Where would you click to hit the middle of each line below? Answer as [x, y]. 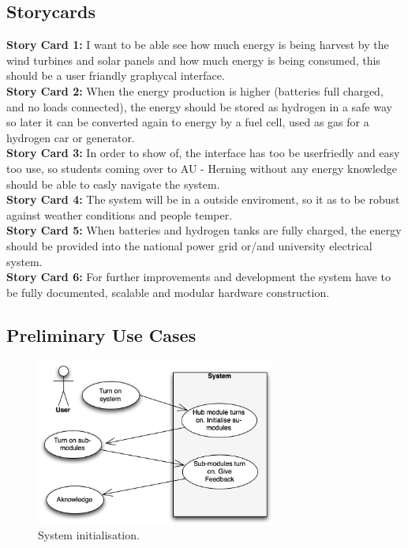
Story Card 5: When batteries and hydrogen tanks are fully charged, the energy [204, 230]
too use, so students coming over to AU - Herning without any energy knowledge [202, 168]
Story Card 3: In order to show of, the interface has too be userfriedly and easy [203, 153]
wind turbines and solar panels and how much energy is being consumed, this [193, 60]
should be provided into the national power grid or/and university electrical [189, 245]
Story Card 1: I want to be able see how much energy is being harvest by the [198, 45]
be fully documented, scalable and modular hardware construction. [168, 292]
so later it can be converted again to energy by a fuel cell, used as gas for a [188, 122]
